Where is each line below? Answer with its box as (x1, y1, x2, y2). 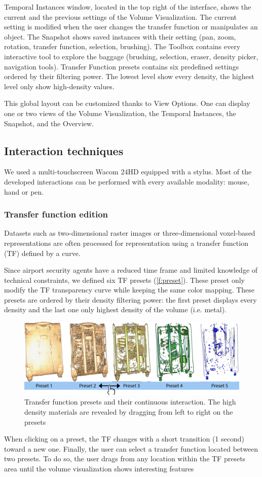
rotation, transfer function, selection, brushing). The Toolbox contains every (4, 41, 241, 52)
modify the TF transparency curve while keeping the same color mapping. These (4, 284, 255, 295)
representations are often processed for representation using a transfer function (4, 237, 248, 248)
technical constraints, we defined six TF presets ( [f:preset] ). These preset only (4, 274, 245, 285)
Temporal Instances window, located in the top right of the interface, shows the (4, 2, 251, 12)
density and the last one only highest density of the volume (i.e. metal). (4, 304, 227, 315)
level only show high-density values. (4, 81, 115, 91)
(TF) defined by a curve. (4, 247, 81, 258)
